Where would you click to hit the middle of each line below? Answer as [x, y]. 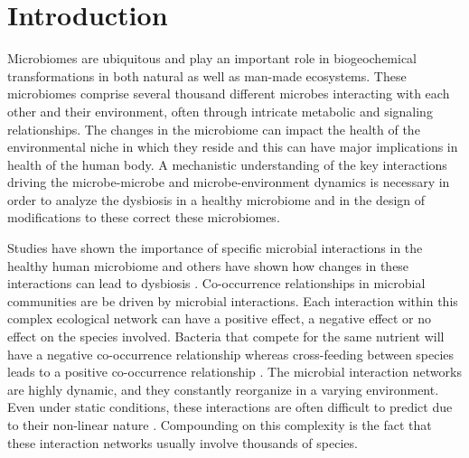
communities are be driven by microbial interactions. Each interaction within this [233, 300]
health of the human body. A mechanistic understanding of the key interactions [227, 164]
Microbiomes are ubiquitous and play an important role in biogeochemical [212, 58]
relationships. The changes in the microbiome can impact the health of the [214, 129]
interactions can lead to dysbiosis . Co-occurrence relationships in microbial [216, 283]
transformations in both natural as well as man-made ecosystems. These [207, 75]
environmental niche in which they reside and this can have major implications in [233, 147]
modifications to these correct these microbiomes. [144, 217]
